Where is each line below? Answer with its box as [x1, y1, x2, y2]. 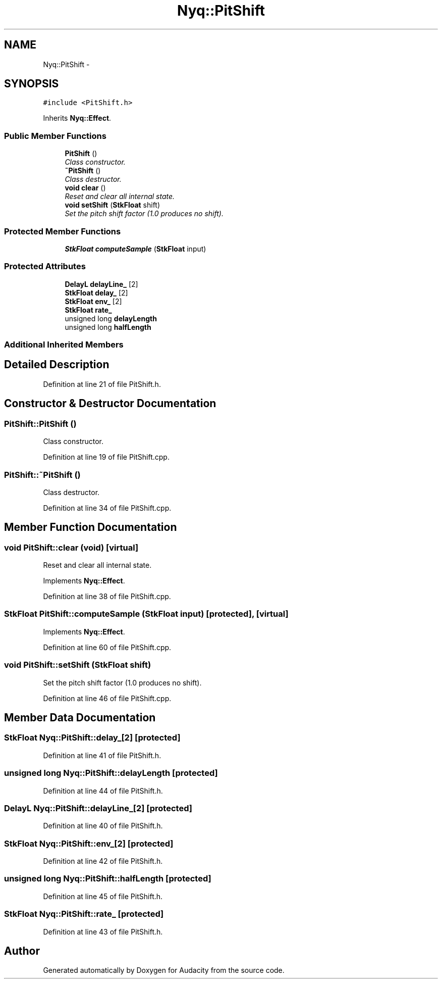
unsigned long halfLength [65, 322, 151, 331]
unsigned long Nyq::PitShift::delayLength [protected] [4, 768, 218, 778]
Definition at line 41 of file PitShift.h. [43, 751, 161, 760]
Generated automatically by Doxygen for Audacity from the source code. [43, 966, 285, 975]
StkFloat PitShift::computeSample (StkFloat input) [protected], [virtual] [4, 609, 289, 619]
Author [4, 944, 40, 957]
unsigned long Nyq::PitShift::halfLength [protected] [4, 873, 211, 884]
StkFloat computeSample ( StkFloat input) [65, 244, 206, 253]
